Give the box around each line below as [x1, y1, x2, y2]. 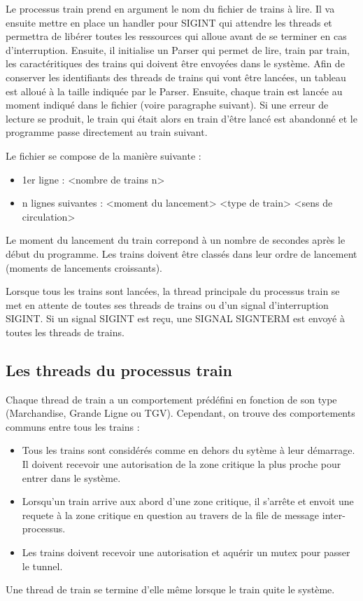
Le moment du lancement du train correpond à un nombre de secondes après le [6, 233, 346, 247]
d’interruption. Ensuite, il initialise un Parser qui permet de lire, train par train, [6, 42, 350, 57]
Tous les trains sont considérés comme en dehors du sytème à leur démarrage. [22, 443, 355, 457]
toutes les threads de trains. [6, 324, 124, 339]
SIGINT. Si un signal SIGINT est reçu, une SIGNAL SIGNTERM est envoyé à [6, 311, 346, 326]
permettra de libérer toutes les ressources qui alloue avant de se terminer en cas [6, 29, 347, 43]
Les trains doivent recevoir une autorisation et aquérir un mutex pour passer [22, 545, 350, 560]
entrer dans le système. [22, 470, 121, 485]
